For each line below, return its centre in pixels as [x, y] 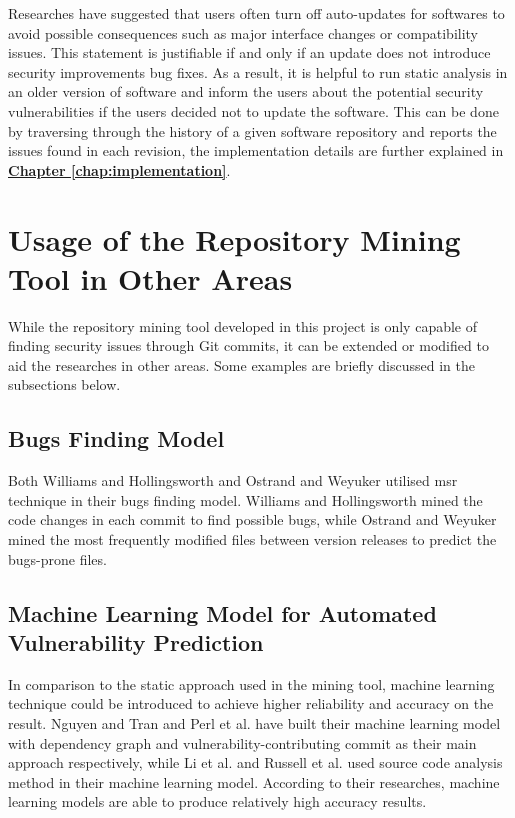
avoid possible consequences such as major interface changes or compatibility [243, 32]
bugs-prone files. [57, 558]
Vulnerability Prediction [136, 641]
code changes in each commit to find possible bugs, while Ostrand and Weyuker [252, 519]
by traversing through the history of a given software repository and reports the [252, 130]
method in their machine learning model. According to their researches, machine [254, 781]
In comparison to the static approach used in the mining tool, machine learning [251, 683]
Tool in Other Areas [150, 277]
